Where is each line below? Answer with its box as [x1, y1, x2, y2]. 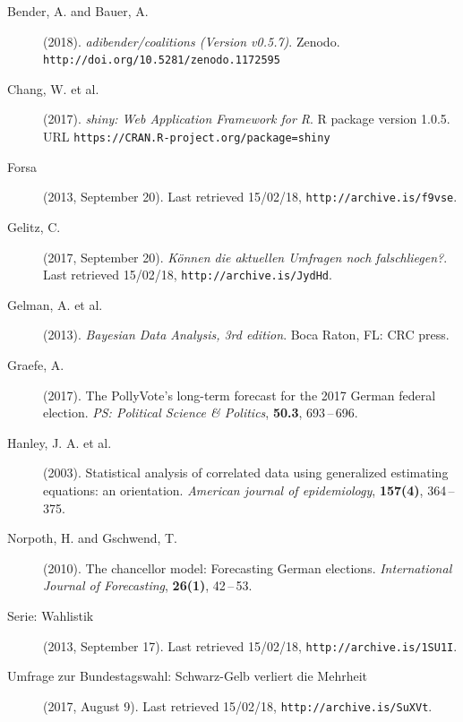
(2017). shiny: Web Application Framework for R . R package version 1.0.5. [43, 109, 450, 128]
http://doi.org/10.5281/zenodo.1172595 [43, 54, 280, 67]
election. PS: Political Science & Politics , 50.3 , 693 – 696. [43, 403, 358, 422]
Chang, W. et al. [7, 79, 99, 98]
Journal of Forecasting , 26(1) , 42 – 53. [43, 576, 253, 595]
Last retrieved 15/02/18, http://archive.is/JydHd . [43, 265, 332, 284]
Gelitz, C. [7, 217, 61, 236]
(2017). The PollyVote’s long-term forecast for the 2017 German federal [43, 385, 436, 404]
